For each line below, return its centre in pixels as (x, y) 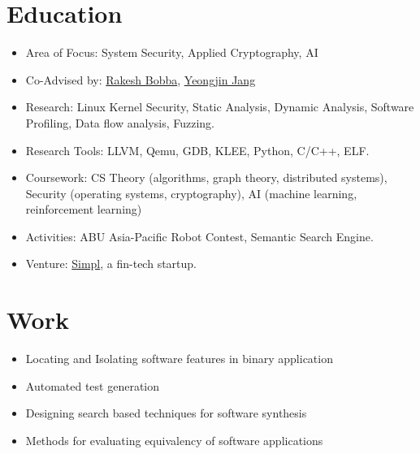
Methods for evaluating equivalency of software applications (174, 440)
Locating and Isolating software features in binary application (179, 359)
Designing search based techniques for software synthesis (166, 413)
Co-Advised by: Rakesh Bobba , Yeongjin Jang (141, 79)
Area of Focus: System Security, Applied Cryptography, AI (172, 52)
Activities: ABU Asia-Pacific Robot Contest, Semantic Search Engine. (199, 236)
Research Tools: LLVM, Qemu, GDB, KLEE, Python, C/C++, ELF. (197, 150)
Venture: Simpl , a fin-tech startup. (111, 264)
